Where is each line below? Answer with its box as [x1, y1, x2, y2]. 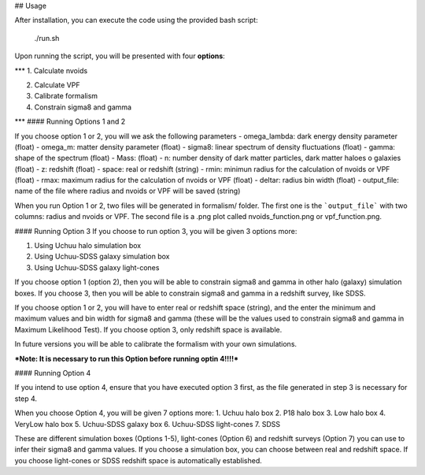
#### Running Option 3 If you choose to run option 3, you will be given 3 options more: [14, 226, 297, 236]
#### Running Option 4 [14, 368, 91, 377]
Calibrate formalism [34, 91, 98, 101]
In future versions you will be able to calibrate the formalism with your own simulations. [14, 340, 297, 349]
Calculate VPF [34, 80, 80, 90]
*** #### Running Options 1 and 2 [14, 117, 126, 126]
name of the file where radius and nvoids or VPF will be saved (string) [14, 186, 241, 196]
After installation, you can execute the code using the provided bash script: [14, 16, 259, 25]
